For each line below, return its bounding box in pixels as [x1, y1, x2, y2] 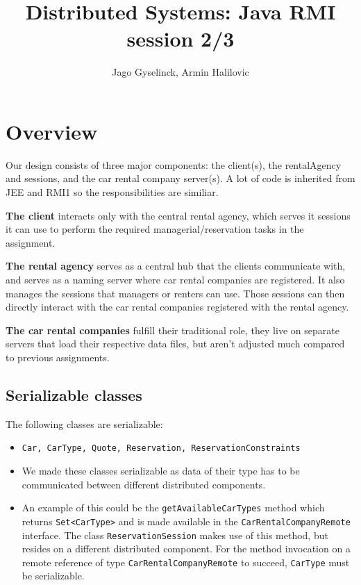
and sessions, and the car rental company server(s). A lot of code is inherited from [6, 171, 355, 186]
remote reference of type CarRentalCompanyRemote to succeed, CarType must [22, 554, 350, 569]
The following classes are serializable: [6, 416, 163, 431]
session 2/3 [126, 24, 235, 53]
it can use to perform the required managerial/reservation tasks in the [6, 222, 304, 236]
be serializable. [22, 568, 85, 583]
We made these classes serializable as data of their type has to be [22, 463, 300, 478]
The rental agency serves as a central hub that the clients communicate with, [6, 258, 346, 273]
